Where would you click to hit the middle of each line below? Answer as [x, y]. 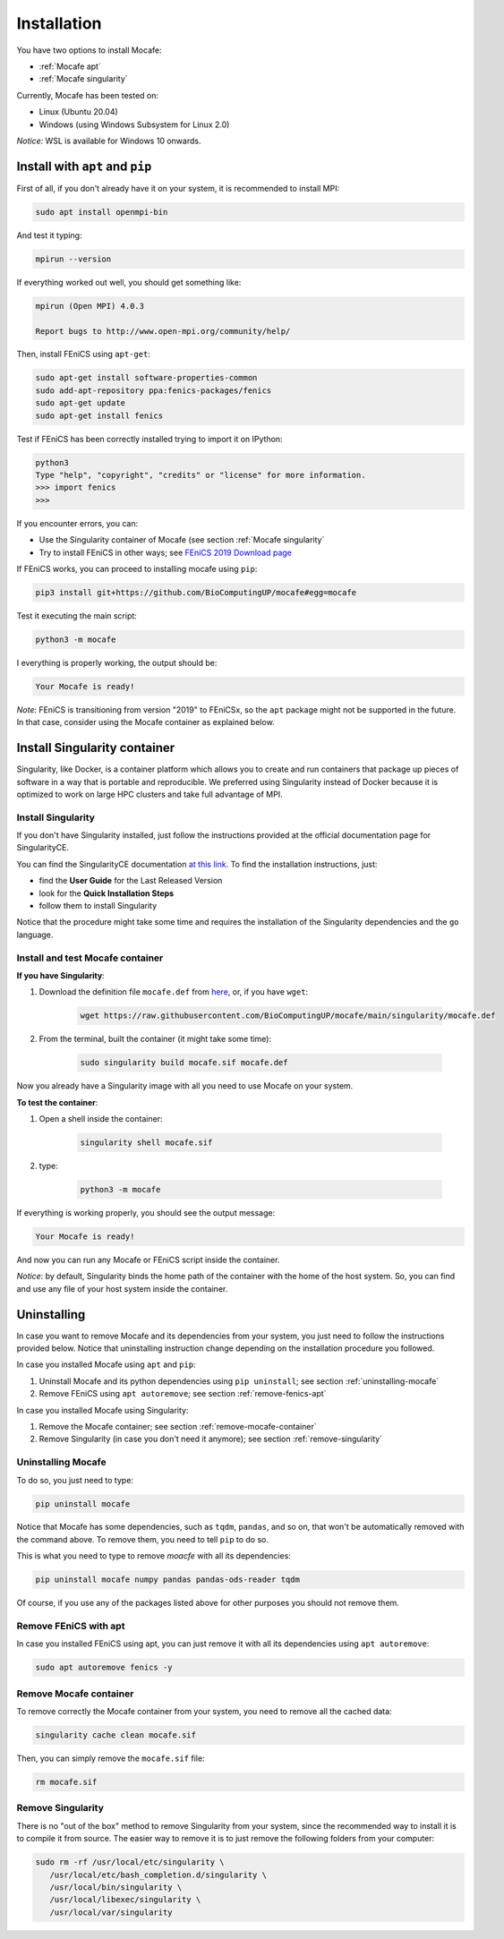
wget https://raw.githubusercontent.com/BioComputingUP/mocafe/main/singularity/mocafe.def [288, 1016]
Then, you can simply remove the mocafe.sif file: [111, 1758]
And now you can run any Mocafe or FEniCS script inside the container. [148, 1260]
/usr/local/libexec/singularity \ [125, 1900]
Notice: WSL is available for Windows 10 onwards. [109, 141]
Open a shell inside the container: [101, 1119]
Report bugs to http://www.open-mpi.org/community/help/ [163, 331]
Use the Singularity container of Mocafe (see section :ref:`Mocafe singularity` [182, 540]
